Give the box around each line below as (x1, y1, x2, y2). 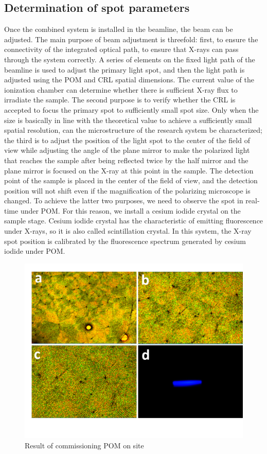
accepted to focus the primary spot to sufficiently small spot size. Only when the (4, 104, 259, 115)
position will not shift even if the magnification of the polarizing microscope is (4, 185, 251, 196)
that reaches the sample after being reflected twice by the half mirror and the (4, 154, 248, 165)
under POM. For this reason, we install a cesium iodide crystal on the (20, 205, 241, 216)
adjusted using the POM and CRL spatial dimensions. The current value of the (4, 74, 255, 85)
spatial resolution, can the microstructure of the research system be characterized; (4, 125, 263, 135)
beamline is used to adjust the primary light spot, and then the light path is (4, 64, 245, 75)
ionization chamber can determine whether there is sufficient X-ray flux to (4, 84, 238, 95)
